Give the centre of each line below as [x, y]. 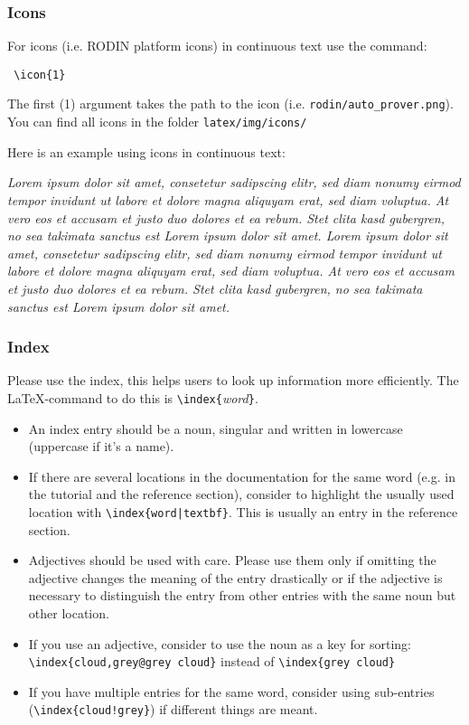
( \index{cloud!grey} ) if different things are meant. [173, 709]
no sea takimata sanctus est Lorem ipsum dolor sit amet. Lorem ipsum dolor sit [228, 235]
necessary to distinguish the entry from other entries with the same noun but [242, 595]
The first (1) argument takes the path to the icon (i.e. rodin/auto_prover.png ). [230, 104]
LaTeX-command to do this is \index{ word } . [133, 397]
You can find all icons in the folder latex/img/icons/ [157, 122]
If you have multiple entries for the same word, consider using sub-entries [231, 691]
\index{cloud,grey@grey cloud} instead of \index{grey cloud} [212, 661]
